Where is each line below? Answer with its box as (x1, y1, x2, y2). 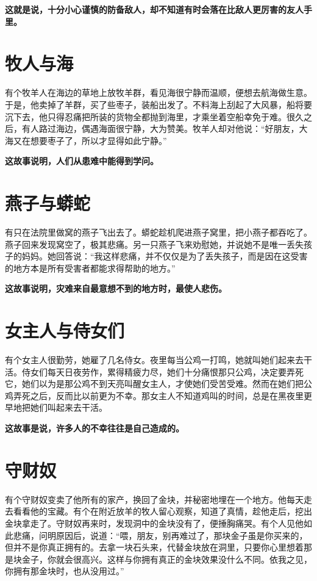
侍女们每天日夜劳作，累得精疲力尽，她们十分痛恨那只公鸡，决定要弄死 (21, 365, 304, 378)
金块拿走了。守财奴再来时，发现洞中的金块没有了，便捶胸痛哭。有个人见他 (5, 516, 304, 529)
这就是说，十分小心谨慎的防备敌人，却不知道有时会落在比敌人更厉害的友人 (5, 3, 304, 15)
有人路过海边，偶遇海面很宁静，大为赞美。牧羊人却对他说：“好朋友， (21, 122, 299, 135)
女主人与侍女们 (5, 318, 125, 343)
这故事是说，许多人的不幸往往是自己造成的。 (5, 422, 184, 435)
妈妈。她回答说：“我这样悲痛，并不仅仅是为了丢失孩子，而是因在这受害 (21, 250, 308, 262)
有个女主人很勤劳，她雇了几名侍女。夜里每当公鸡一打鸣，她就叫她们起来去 (5, 353, 304, 366)
